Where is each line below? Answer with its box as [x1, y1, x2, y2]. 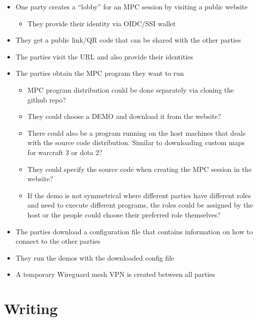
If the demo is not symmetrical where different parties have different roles [27, 190, 251, 200]
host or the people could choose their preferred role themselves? [27, 209, 221, 219]
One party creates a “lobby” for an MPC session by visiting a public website [15, 1, 248, 11]
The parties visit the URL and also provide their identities [15, 51, 193, 61]
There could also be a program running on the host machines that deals [27, 127, 246, 138]
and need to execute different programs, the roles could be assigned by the [27, 200, 254, 210]
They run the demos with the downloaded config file [15, 252, 174, 263]
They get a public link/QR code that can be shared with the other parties [15, 35, 241, 45]
